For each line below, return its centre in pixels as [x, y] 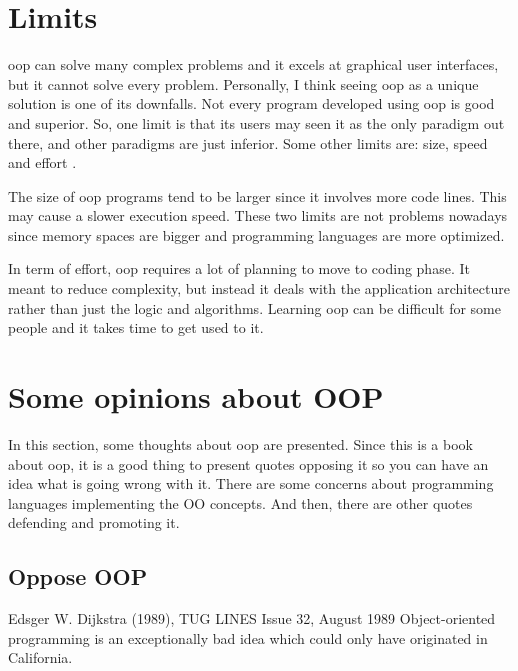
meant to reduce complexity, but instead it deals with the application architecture [259, 288]
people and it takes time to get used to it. [136, 327]
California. [40, 657]
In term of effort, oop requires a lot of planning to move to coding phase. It [239, 268]
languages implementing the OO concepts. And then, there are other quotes [240, 502]
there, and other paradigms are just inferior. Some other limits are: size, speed [248, 142]
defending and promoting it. [94, 522]
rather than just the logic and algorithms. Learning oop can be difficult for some [254, 307]
